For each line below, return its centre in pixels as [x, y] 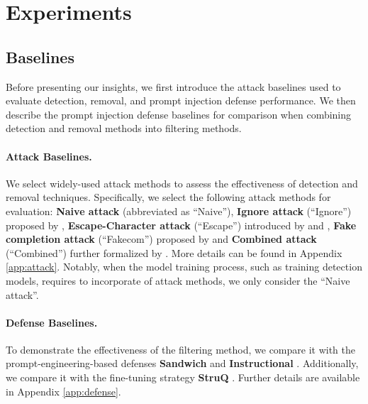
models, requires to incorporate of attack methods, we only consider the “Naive [178, 280]
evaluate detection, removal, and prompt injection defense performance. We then [181, 100]
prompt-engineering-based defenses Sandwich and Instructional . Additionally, [182, 363]
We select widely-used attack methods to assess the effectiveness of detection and [182, 183]
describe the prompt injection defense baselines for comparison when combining [179, 114]
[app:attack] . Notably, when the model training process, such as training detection [184, 267]
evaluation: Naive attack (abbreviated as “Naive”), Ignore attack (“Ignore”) [179, 211]
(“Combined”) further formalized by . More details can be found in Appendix [174, 252]
